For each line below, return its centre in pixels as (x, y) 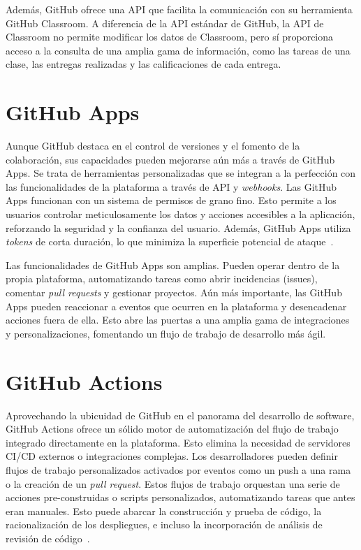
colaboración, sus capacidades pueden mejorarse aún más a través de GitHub (170, 159)
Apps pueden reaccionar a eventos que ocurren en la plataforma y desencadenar (176, 306)
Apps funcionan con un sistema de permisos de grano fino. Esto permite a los (171, 200)
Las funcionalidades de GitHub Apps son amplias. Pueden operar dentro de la (173, 265)
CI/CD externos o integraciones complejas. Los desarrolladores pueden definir (172, 456)
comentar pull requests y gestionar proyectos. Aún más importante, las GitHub (174, 292)
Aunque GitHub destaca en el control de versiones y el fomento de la (153, 146)
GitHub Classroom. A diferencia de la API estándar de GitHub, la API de (165, 23)
